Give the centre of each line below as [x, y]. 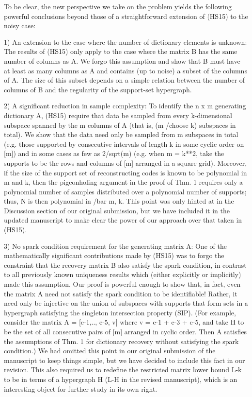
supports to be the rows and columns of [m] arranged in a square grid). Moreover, [126, 163]
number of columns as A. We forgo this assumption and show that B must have [122, 60]
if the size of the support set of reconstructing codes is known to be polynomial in [126, 172]
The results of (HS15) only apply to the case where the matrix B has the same [121, 51]
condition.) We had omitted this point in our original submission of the [110, 351]
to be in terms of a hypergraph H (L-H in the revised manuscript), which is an [121, 379]
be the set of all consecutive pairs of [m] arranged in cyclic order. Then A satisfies [126, 331]
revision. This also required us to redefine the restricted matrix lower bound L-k [123, 370]
